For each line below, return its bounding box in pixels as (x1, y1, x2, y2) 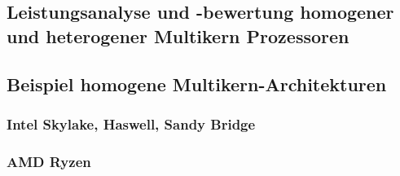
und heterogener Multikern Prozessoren (7, 23, 349, 48)
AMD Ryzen (7, 151, 91, 171)
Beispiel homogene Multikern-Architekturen (7, 71, 387, 96)
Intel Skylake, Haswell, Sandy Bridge (7, 113, 256, 134)
